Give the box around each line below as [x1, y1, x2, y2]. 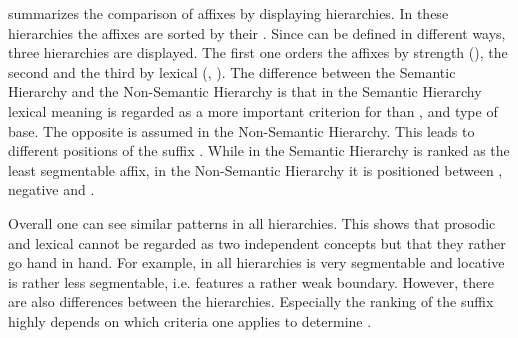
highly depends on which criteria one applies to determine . [8, 310, 372, 331]
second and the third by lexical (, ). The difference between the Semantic [8, 61, 456, 82]
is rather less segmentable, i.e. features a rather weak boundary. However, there [8, 271, 494, 292]
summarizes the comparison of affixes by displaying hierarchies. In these [8, 3, 449, 23]
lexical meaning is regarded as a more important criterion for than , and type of [8, 100, 498, 121]
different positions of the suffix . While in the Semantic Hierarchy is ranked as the [8, 140, 510, 161]
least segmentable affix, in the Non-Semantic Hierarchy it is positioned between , [8, 159, 503, 180]
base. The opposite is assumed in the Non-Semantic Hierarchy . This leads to [8, 120, 475, 141]
